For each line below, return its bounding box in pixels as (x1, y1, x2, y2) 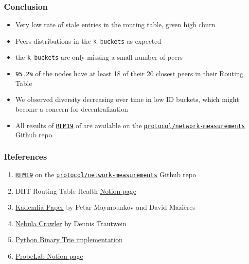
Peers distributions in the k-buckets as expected (15, 35, 161, 46)
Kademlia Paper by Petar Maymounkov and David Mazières (15, 202, 196, 212)
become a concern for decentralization (15, 103, 128, 114)
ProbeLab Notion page (15, 251, 83, 261)
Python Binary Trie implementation (15, 234, 123, 245)
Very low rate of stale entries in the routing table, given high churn (15, 19, 215, 30)
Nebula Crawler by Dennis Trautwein (15, 218, 127, 228)
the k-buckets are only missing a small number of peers (15, 52, 183, 62)
